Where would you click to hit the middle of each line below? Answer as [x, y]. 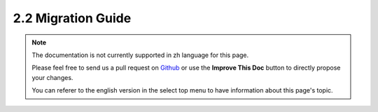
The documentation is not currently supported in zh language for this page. [140, 55]
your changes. [52, 77]
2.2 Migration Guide [72, 18]
